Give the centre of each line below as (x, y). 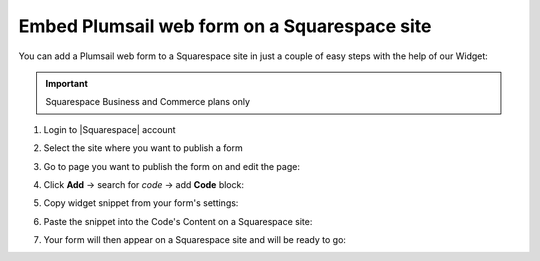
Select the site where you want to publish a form (143, 148)
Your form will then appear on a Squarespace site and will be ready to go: (195, 240)
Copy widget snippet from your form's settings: (141, 203)
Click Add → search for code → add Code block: (144, 184)
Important (67, 83)
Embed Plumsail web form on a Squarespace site (225, 26)
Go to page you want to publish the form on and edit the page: (171, 166)
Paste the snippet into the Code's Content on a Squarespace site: (178, 221)
